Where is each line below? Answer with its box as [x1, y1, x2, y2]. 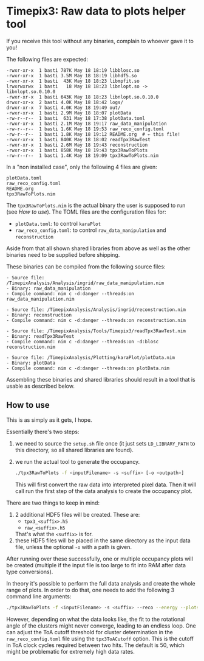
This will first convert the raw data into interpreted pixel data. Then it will [15, 481, 196, 488]
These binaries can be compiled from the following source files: [6, 263, 166, 270]
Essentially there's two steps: [6, 428, 80, 435]
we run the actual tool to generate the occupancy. [15, 458, 140, 465]
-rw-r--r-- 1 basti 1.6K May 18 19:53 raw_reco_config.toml [6, 126, 165, 132]
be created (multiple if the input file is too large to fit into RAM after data [6, 561, 186, 568]
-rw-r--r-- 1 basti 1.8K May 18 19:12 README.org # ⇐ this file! [6, 131, 181, 138]
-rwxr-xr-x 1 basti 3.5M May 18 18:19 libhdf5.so [6, 72, 137, 79]
